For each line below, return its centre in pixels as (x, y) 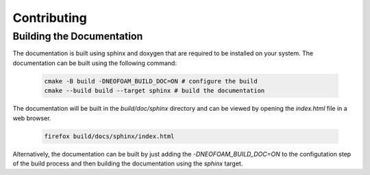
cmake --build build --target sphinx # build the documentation (155, 91)
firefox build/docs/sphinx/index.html (109, 136)
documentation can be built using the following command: (95, 63)
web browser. (32, 118)
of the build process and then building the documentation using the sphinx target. (128, 163)
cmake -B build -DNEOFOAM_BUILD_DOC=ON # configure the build (151, 81)
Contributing (50, 18)
